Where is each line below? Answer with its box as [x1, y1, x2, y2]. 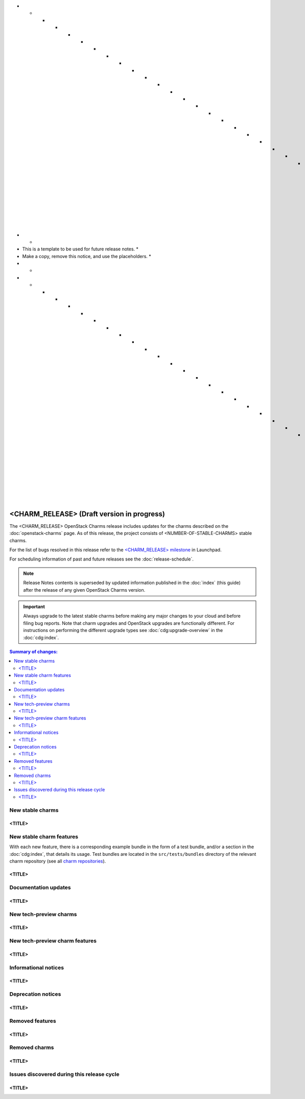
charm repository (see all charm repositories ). [9, 858, 106, 864]
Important [23, 603, 45, 610]
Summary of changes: [9, 648, 58, 654]
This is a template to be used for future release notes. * [22, 246, 139, 252]
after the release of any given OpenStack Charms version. [23, 587, 146, 593]
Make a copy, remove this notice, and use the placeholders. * [22, 253, 152, 259]
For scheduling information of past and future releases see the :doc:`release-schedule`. [9, 556, 194, 562]
